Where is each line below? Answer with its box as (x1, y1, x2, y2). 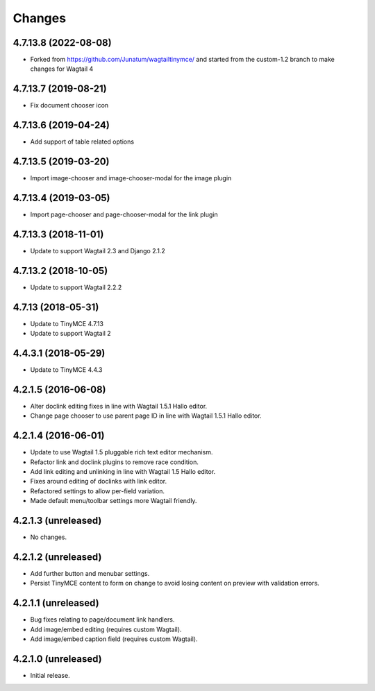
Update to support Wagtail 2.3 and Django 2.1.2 (30, 246, 166, 255)
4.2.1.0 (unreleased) (12, 653, 102, 665)
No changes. (30, 533, 67, 541)
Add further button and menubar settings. (30, 570, 150, 578)
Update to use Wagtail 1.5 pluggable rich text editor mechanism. (30, 448, 213, 457)
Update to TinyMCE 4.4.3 (30, 366, 103, 374)
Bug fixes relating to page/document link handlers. (30, 615, 175, 624)
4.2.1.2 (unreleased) (12, 551, 102, 563)
